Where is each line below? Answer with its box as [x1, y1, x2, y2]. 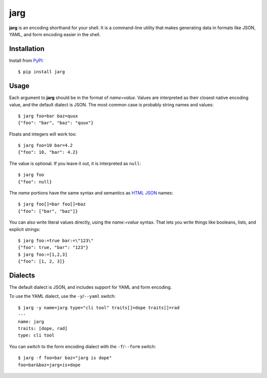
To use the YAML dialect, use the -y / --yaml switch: [9, 293, 116, 299]
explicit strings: [9, 226, 41, 232]
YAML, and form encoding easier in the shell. [9, 31, 101, 37]
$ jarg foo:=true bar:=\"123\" [18, 238, 94, 243]
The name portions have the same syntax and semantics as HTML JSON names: [9, 190, 173, 196]
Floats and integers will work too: [9, 131, 77, 137]
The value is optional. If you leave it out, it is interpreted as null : [9, 160, 141, 166]
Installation [9, 45, 44, 53]
